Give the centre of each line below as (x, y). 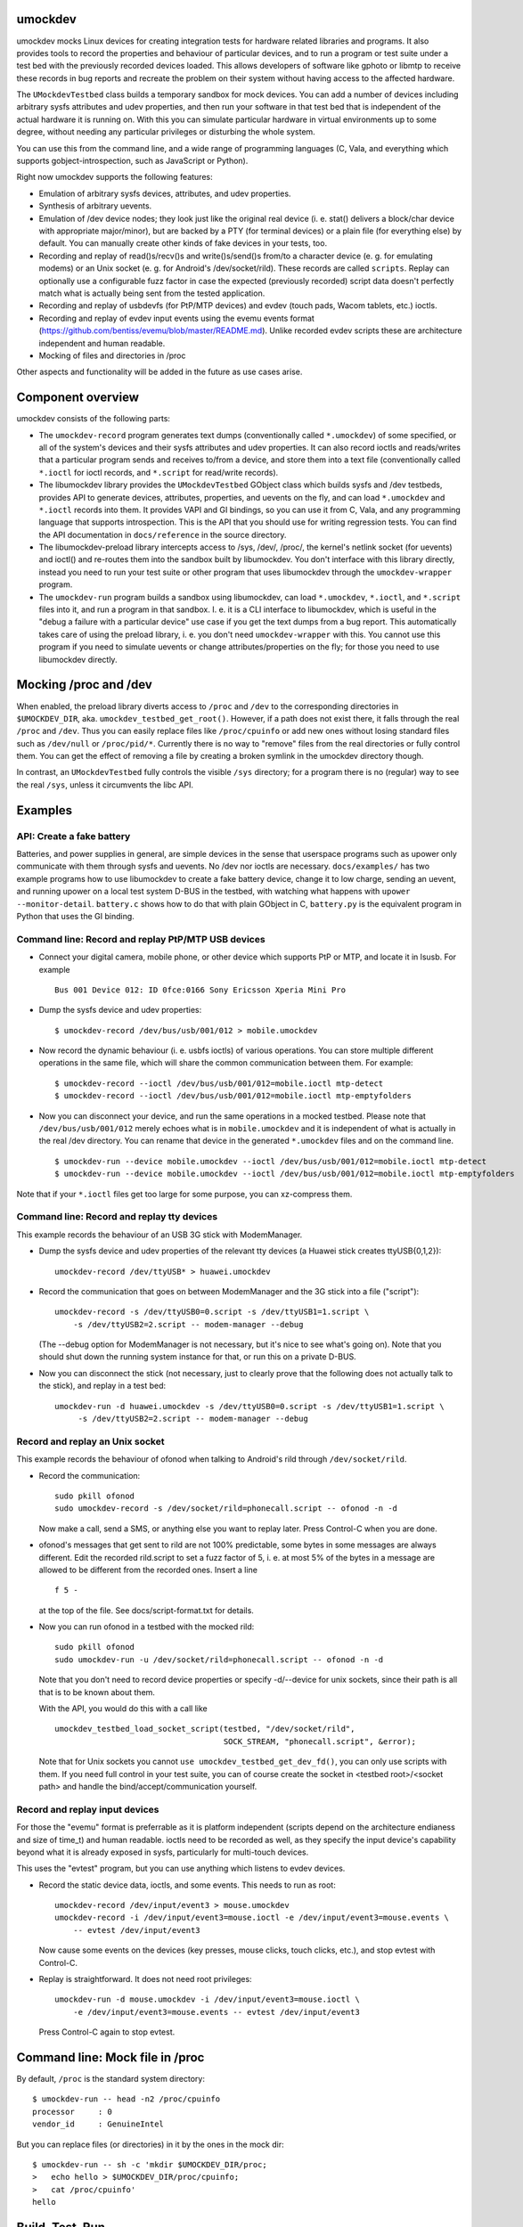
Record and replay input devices (88, 1809)
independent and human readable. (102, 343)
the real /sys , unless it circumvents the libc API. (105, 785)
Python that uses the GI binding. (76, 916)
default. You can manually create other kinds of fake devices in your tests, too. (183, 243)
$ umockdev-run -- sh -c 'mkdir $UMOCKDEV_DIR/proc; (150, 2165)
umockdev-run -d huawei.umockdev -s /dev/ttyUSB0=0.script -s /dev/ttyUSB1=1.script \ (249, 1406)
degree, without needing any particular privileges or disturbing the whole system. (166, 132)
